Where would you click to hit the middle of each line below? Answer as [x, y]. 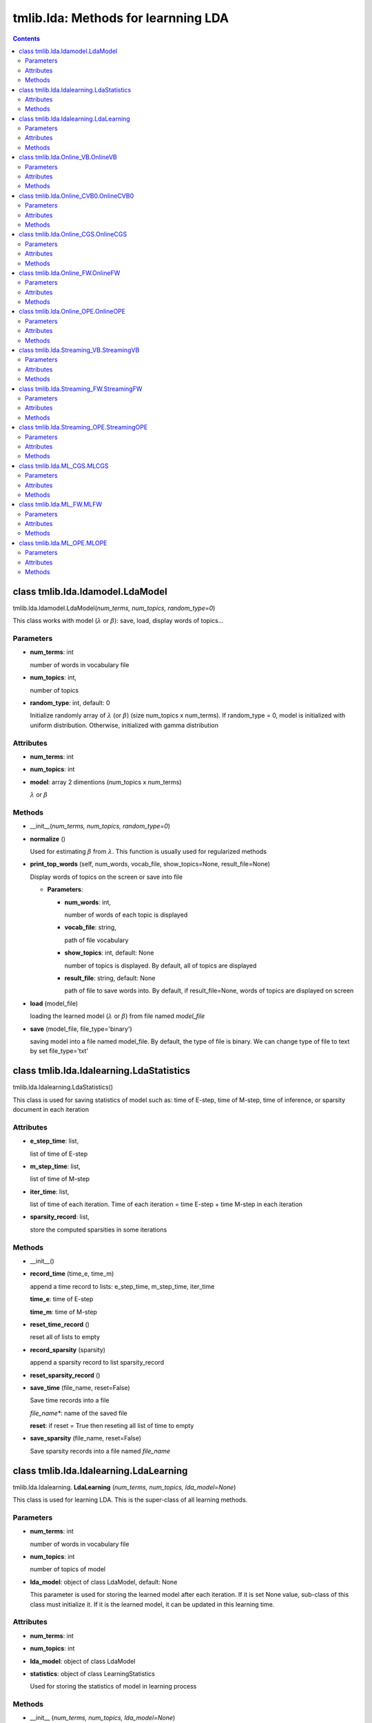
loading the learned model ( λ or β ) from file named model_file [117, 1016]
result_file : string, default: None [110, 978]
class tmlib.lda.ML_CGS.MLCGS [64, 466]
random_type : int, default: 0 [70, 703]
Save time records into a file [70, 1400]
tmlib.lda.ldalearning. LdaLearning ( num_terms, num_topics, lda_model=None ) [124, 1487]
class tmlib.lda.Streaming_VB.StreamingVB [79, 350]
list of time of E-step [59, 1154]
